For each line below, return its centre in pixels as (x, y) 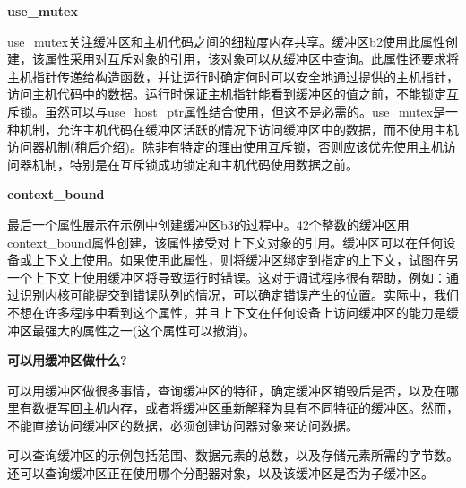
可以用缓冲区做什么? (67, 360)
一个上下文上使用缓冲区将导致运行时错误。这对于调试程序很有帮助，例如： (227, 277)
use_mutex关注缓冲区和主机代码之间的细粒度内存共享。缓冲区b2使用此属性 (226, 41)
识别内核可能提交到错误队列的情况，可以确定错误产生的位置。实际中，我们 (239, 295)
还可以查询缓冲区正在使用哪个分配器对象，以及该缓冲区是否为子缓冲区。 (220, 473)
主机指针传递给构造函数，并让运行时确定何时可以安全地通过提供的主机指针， (233, 76)
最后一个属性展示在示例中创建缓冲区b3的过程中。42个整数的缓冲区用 (208, 224)
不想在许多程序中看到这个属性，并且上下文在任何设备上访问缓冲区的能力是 (227, 312)
